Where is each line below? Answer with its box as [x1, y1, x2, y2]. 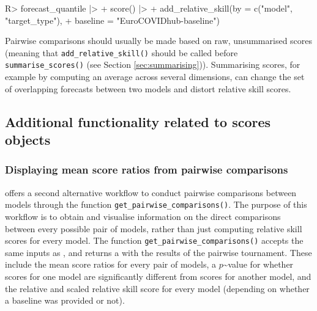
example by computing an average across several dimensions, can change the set [5, 70, 305, 83]
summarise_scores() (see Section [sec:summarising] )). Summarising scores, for [5, 58, 300, 71]
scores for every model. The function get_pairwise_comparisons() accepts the [5, 234, 304, 247]
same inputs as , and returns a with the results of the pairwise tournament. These [5, 246, 312, 258]
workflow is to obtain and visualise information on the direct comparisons [5, 210, 281, 222]
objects [5, 130, 51, 149]
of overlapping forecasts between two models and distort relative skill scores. [5, 82, 291, 95]
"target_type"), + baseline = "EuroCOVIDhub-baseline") [5, 13, 220, 26]
